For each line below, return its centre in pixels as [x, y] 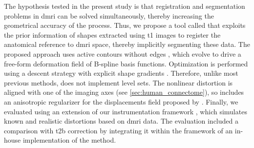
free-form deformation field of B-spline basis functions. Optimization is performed [126, 63]
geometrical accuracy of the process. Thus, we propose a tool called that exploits [125, 25]
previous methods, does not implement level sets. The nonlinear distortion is [118, 82]
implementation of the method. [69, 140]
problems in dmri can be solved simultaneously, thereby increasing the [109, 15]
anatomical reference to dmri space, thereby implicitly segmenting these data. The [127, 44]
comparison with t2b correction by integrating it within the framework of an [118, 130]
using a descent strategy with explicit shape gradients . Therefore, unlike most [121, 73]
